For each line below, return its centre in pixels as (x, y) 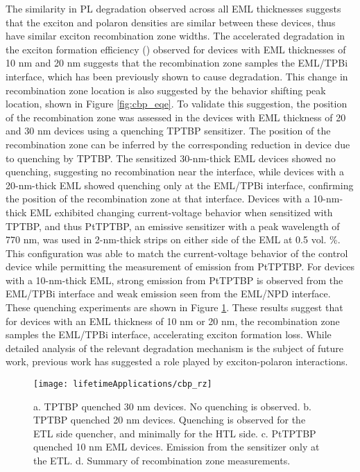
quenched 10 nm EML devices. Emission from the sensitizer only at (177, 447)
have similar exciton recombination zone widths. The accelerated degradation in (175, 36)
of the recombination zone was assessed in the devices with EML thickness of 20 (176, 117)
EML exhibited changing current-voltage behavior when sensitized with (181, 212)
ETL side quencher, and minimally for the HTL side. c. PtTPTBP (175, 433)
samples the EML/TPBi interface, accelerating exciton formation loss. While (169, 334)
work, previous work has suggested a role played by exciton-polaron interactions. (177, 361)
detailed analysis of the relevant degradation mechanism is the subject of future (175, 348)
